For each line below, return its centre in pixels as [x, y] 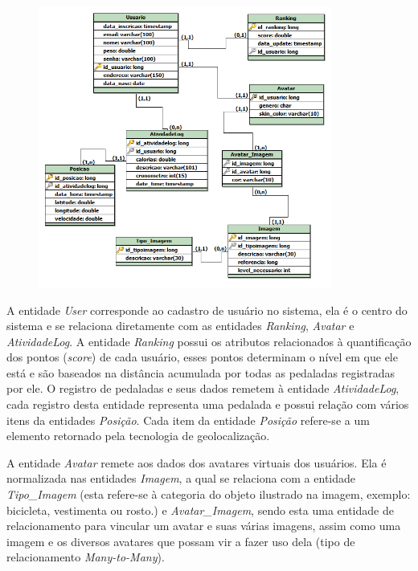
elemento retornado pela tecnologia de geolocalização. [138, 436]
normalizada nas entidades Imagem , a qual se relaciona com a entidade [181, 478]
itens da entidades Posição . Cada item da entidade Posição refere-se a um [188, 420]
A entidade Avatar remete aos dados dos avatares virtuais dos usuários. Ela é [197, 462]
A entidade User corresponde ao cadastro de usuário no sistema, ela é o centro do [207, 310]
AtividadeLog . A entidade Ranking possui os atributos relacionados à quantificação [209, 341]
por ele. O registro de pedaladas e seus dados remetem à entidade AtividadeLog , [203, 388]
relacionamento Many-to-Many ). [86, 557]
